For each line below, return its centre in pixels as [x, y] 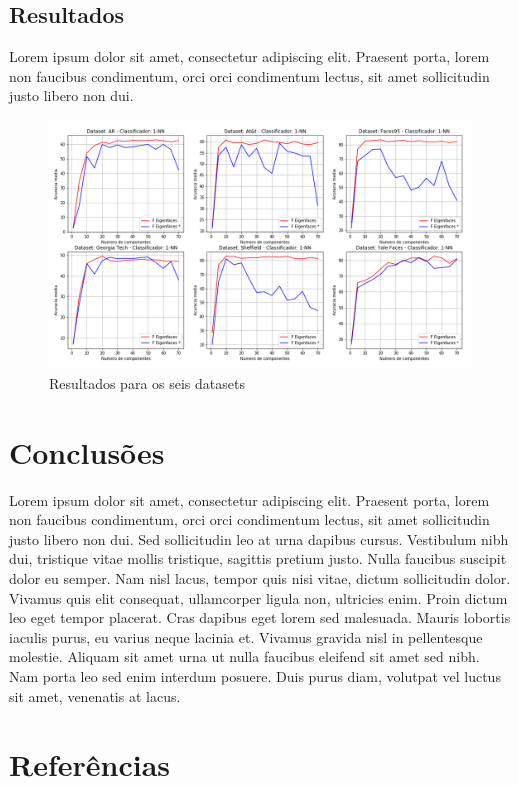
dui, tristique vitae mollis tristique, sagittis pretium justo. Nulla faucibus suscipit [258, 558]
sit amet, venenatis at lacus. [95, 695]
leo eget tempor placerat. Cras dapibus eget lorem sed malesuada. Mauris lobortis [260, 617]
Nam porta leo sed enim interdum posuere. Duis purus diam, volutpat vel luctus [255, 675]
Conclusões [87, 451]
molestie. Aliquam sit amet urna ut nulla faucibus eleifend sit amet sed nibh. [244, 656]
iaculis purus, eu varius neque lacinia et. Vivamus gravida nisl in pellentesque [246, 636]
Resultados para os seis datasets [147, 382]
